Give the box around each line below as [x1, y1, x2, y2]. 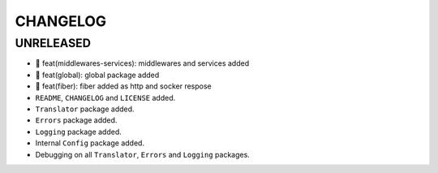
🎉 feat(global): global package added [35, 70, 160, 80]
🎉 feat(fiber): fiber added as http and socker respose [35, 81, 212, 91]
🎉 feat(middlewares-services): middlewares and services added [35, 58, 250, 68]
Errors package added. [35, 115, 118, 125]
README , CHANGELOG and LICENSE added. [35, 93, 176, 102]
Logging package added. [35, 127, 122, 136]
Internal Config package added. [35, 138, 145, 148]
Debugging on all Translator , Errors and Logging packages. [35, 149, 251, 159]
